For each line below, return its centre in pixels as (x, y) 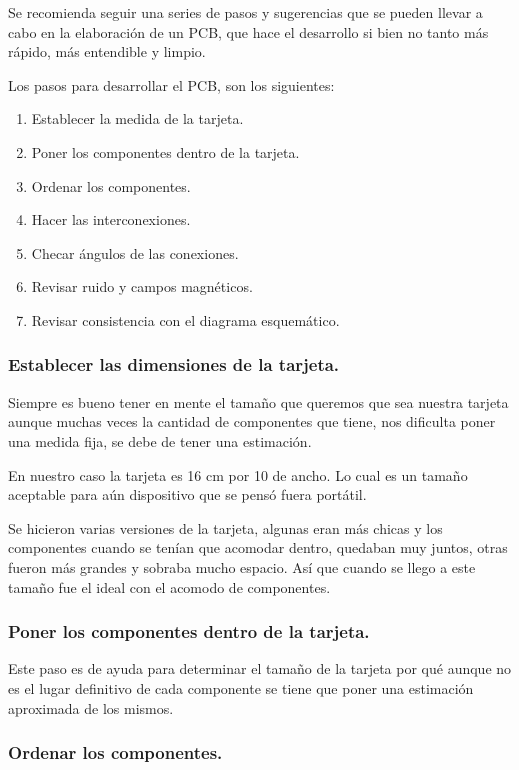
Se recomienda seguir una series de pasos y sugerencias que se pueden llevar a (245, 12)
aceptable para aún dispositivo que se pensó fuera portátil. (187, 494)
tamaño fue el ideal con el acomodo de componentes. (169, 586)
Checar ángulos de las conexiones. (135, 252)
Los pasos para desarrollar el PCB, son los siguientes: (171, 84)
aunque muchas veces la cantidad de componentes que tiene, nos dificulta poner (252, 421)
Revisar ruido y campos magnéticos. (142, 286)
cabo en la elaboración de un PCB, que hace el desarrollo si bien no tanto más (248, 31)
